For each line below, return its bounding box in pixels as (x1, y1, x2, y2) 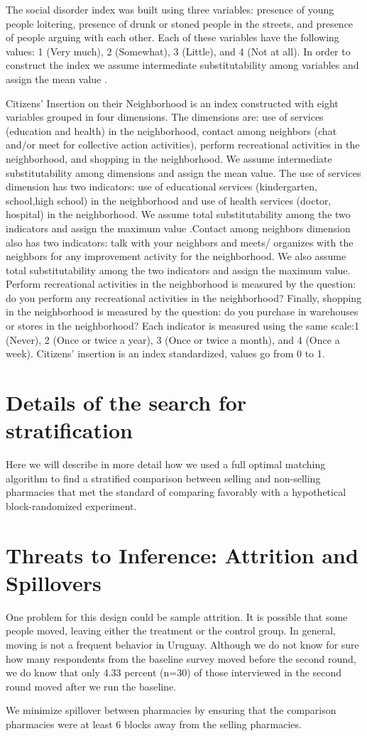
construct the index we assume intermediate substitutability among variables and (6, 58, 359, 72)
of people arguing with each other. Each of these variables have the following (6, 30, 339, 45)
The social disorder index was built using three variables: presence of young (6, 2, 334, 16)
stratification (6, 416, 133, 445)
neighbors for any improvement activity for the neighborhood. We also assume (6, 249, 346, 264)
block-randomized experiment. (6, 498, 137, 513)
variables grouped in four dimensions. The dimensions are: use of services (6, 109, 324, 124)
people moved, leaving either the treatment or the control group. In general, (6, 623, 336, 638)
